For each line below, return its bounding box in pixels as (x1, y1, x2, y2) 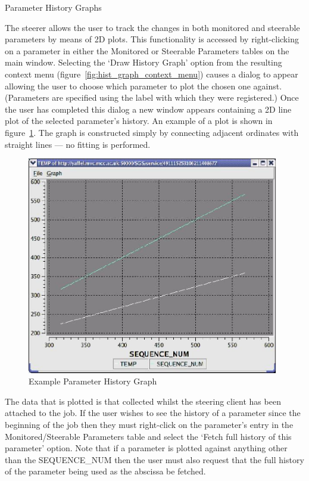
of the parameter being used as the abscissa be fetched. (5, 465, 206, 477)
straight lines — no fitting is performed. (5, 138, 151, 150)
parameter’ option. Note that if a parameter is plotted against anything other (5, 442, 288, 454)
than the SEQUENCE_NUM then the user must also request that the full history (5, 453, 304, 466)
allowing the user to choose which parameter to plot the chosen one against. (5, 79, 282, 92)
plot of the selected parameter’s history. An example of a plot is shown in (5, 114, 273, 127)
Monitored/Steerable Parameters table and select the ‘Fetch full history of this (5, 430, 292, 442)
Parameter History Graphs (5, 1, 102, 13)
